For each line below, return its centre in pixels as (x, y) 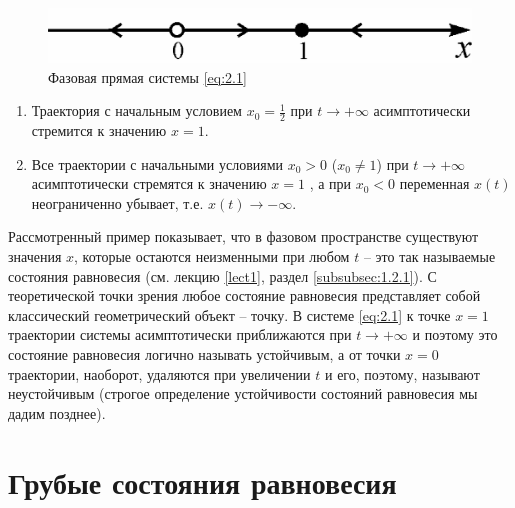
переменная (434, 183)
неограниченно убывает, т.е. (117, 202)
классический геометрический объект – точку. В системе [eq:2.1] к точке (229, 314)
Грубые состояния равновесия (202, 481)
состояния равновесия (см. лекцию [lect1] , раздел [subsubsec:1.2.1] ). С (222, 275)
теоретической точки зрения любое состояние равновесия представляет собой (244, 295)
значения (35, 256)
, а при (330, 183)
